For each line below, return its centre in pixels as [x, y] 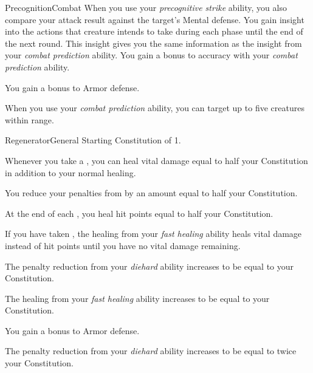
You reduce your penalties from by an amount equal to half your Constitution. [151, 193]
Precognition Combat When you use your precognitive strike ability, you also [146, 7]
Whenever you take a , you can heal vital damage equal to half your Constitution [156, 160]
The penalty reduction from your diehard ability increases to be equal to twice [151, 351]
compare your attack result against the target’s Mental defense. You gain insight [155, 19]
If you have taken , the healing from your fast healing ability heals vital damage [153, 234]
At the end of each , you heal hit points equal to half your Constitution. [139, 213]
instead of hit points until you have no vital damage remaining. [123, 245]
